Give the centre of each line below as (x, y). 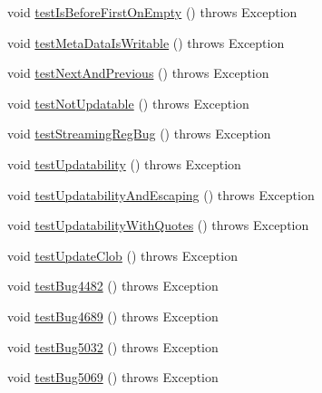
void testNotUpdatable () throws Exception (128, 103)
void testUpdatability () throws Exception (124, 163)
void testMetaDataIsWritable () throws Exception (146, 42)
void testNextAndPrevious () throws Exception (138, 73)
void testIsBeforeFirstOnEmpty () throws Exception (152, 12)
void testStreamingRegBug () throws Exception (139, 134)
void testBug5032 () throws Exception (113, 346)
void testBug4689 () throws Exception (113, 316)
